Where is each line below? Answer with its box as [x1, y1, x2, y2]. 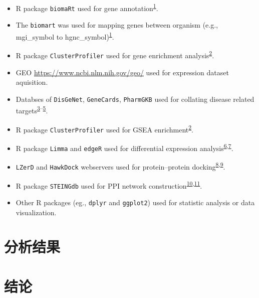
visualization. [16, 207, 57, 217]
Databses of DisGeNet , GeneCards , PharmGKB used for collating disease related [16, 93, 254, 104]
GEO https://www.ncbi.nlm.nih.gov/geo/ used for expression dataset [16, 67, 229, 77]
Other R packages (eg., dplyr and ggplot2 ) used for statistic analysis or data [16, 197, 255, 207]
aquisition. [16, 77, 48, 87]
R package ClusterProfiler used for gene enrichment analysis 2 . [16, 49, 214, 60]
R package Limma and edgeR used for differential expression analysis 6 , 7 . [16, 141, 233, 153]
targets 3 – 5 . [16, 104, 48, 116]
